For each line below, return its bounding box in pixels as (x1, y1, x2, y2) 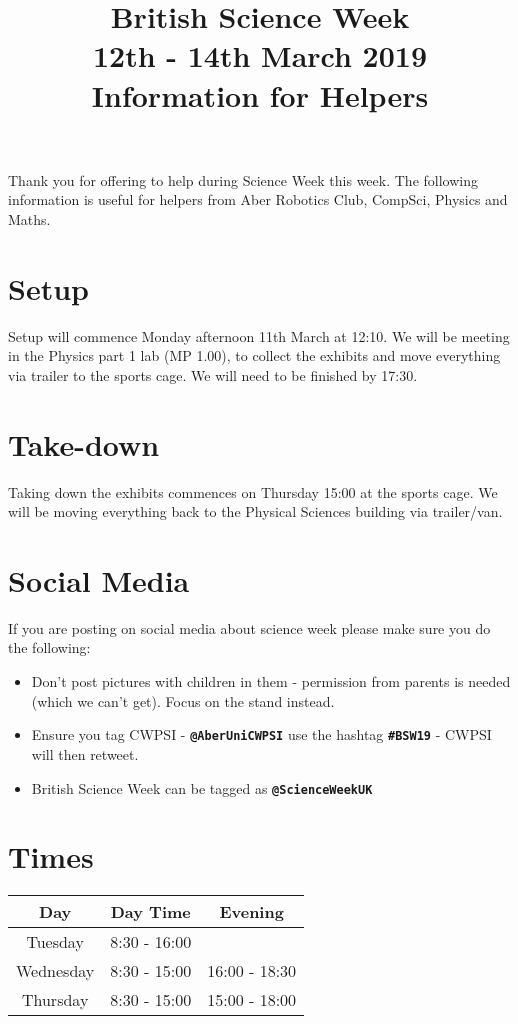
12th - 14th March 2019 (92, 35, 428, 76)
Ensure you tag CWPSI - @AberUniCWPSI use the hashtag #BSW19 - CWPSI (31, 724, 492, 745)
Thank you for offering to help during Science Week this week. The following (8, 169, 478, 190)
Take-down (8, 423, 160, 464)
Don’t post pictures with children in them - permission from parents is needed (31, 671, 511, 692)
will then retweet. (31, 743, 139, 764)
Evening (219, 900, 284, 924)
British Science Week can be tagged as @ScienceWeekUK (31, 777, 373, 798)
